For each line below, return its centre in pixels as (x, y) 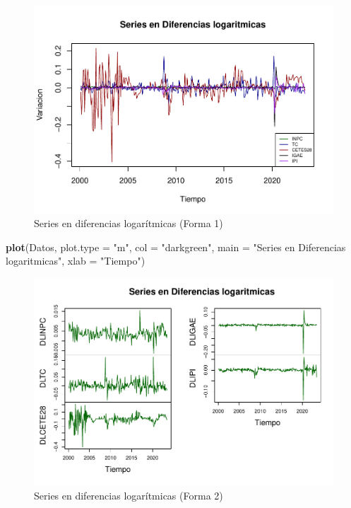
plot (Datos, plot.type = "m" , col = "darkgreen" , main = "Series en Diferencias (176, 247)
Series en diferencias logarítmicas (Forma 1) (129, 223)
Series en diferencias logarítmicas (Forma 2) (129, 496)
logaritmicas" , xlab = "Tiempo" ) (76, 261)
